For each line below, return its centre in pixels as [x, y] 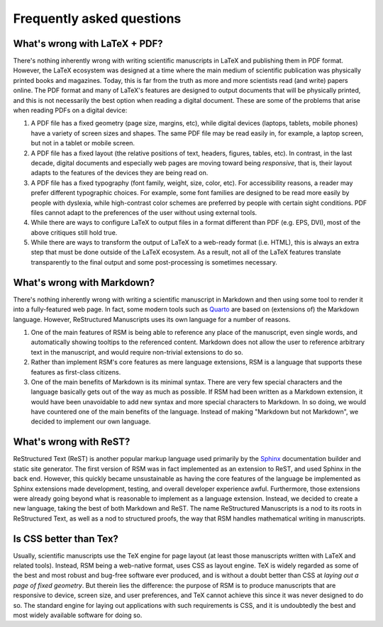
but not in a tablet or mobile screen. [83, 143]
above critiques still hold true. [74, 232]
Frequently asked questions [97, 18]
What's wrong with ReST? [72, 442]
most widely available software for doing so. [78, 615]
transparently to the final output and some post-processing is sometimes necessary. [154, 262]
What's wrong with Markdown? [84, 283]
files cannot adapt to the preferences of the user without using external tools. [144, 212]
